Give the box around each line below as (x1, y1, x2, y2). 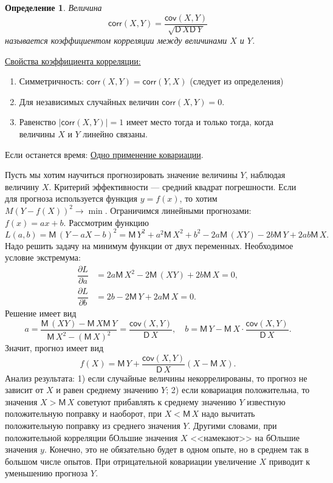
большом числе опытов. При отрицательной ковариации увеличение (5, 454, 256, 467)
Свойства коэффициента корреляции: (5, 54, 141, 67)
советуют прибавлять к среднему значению (77, 395, 236, 408)
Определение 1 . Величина (5, 1, 102, 13)
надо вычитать (201, 407, 255, 420)
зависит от (5, 383, 44, 396)
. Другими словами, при (188, 419, 277, 432)
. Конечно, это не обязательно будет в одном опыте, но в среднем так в (44, 443, 309, 456)
